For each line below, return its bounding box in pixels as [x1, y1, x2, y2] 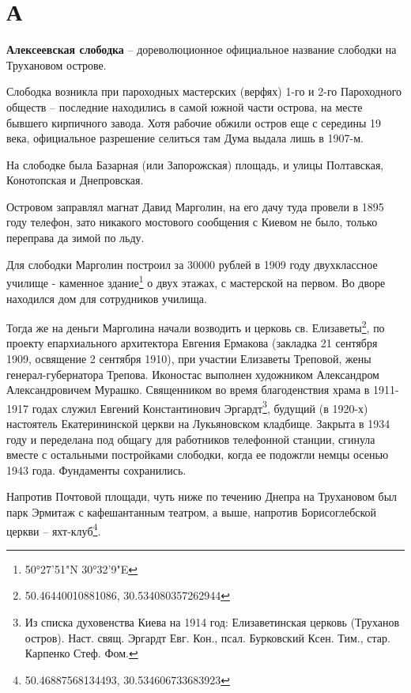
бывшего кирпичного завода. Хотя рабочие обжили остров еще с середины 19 [6, 114, 382, 131]
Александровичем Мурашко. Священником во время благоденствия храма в [6, 381, 370, 398]
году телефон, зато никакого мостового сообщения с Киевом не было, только [6, 214, 378, 230]
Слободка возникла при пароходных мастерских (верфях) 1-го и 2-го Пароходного [6, 83, 402, 100]
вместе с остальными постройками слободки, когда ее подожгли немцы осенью [6, 446, 389, 463]
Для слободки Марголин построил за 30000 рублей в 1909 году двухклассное [6, 256, 378, 272]
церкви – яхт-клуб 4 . [6, 520, 101, 539]
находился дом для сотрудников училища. [6, 290, 207, 306]
